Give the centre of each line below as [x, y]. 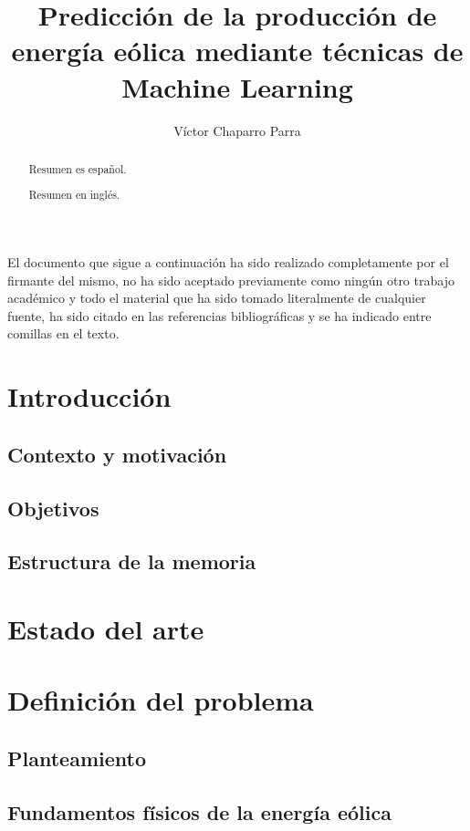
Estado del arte [106, 628]
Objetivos [53, 508]
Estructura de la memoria [132, 561]
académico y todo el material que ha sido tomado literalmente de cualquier [217, 298]
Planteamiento [77, 758]
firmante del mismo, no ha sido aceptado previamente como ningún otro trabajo [231, 280]
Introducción [89, 396]
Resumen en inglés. [74, 195]
